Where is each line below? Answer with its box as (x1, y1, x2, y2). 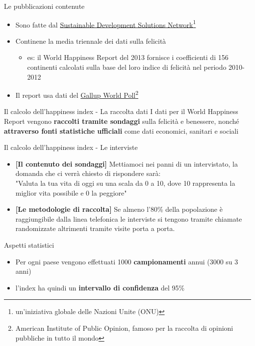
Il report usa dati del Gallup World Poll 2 (15, 88, 139, 100)
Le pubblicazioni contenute (4, 1, 85, 11)
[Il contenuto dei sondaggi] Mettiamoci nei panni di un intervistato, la (15, 158, 238, 169)
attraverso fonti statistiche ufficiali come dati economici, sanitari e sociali (4, 125, 239, 136)
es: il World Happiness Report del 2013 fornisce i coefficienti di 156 (27, 52, 229, 62)
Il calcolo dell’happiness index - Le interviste (4, 142, 138, 152)
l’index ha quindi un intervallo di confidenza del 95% (15, 282, 185, 292)
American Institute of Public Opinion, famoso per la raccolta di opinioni (15, 322, 233, 333)
